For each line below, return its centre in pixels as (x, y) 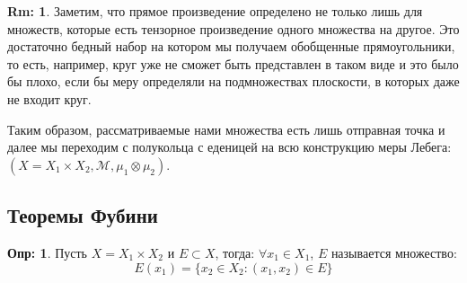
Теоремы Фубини (83, 215)
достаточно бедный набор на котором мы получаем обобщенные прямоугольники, (231, 46)
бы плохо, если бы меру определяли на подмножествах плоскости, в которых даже (233, 81)
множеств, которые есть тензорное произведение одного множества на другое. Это (233, 28)
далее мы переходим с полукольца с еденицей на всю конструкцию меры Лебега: (229, 147)
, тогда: (235, 252)
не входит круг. (49, 98)
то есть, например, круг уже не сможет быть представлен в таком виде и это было (233, 63)
